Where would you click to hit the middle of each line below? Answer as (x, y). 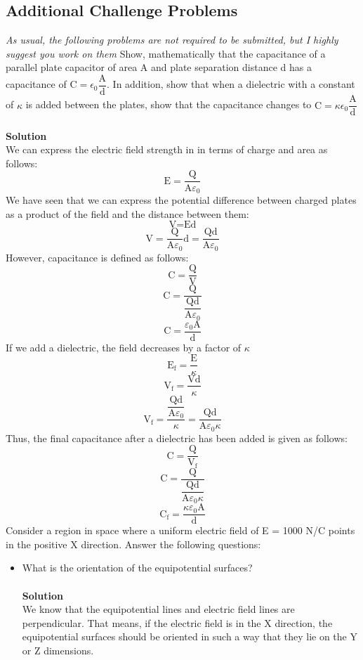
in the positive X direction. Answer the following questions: (133, 544)
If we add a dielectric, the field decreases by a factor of (124, 347)
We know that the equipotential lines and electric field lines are (158, 609)
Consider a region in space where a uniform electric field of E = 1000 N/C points (180, 530)
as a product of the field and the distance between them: (127, 213)
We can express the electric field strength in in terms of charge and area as (167, 149)
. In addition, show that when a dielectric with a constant (231, 84)
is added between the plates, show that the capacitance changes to (169, 104)
